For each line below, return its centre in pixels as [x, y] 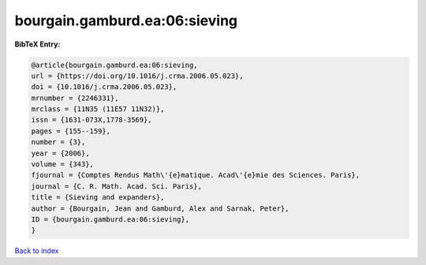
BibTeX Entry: [37, 44]
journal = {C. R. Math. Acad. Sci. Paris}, [117, 186]
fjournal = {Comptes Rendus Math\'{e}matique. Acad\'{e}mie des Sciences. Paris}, [196, 175]
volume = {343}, [63, 164]
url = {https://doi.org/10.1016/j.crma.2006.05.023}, [137, 76]
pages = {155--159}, [71, 131]
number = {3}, [58, 142]
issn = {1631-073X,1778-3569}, [92, 120]
